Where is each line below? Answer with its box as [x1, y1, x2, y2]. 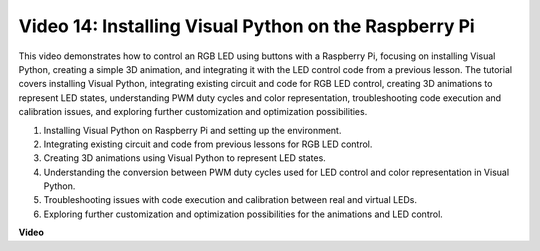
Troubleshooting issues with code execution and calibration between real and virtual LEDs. [43, 194, 417, 206]
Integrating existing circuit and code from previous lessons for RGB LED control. [43, 138, 373, 150]
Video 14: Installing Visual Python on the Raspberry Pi [18, 15, 475, 37]
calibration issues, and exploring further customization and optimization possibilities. [18, 106, 368, 118]
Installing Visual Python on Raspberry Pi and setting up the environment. [43, 124, 342, 136]
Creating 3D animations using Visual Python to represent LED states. [43, 152, 327, 164]
